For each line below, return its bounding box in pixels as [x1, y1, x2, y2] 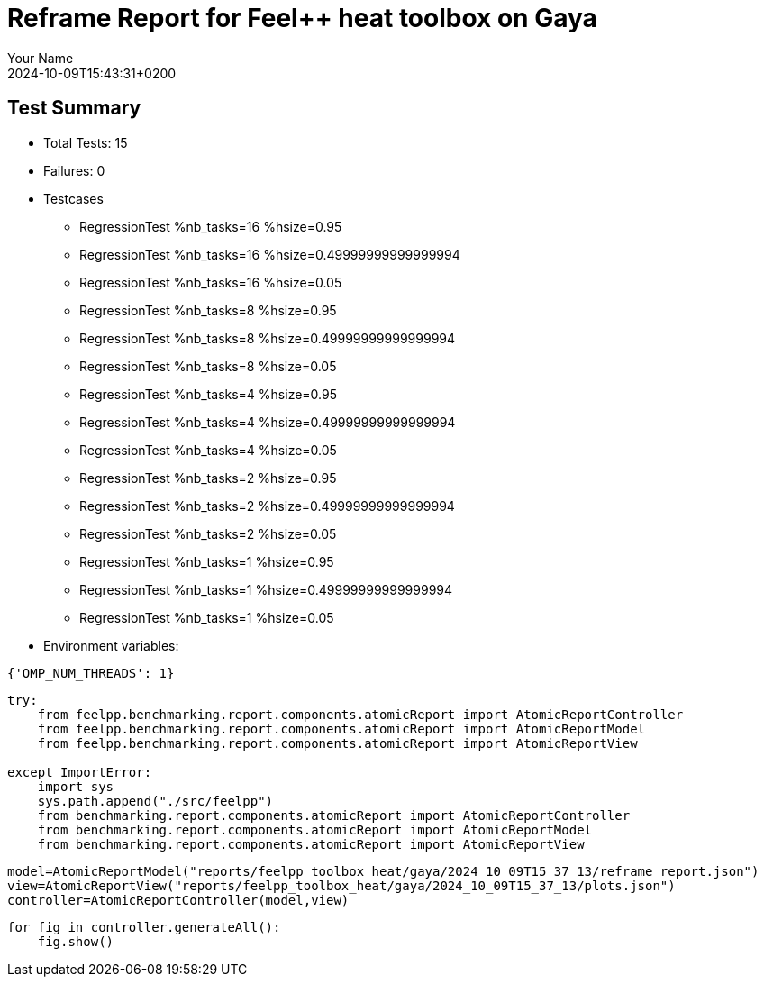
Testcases [43, 190, 104, 206]
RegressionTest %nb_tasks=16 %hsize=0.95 [79, 218, 342, 234]
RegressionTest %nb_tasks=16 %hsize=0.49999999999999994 [79, 246, 460, 262]
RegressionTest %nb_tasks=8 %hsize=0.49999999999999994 [79, 330, 456, 346]
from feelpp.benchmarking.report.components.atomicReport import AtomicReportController [37, 706, 684, 722]
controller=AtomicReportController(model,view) [7, 892, 350, 907]
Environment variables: [43, 637, 179, 653]
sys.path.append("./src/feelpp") [37, 793, 274, 808]
